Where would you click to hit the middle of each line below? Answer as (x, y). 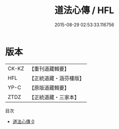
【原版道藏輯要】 (49, 88)
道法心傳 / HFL (84, 10)
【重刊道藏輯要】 (49, 69)
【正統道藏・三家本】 (54, 97)
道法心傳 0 (23, 121)
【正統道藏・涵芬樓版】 (56, 78)
